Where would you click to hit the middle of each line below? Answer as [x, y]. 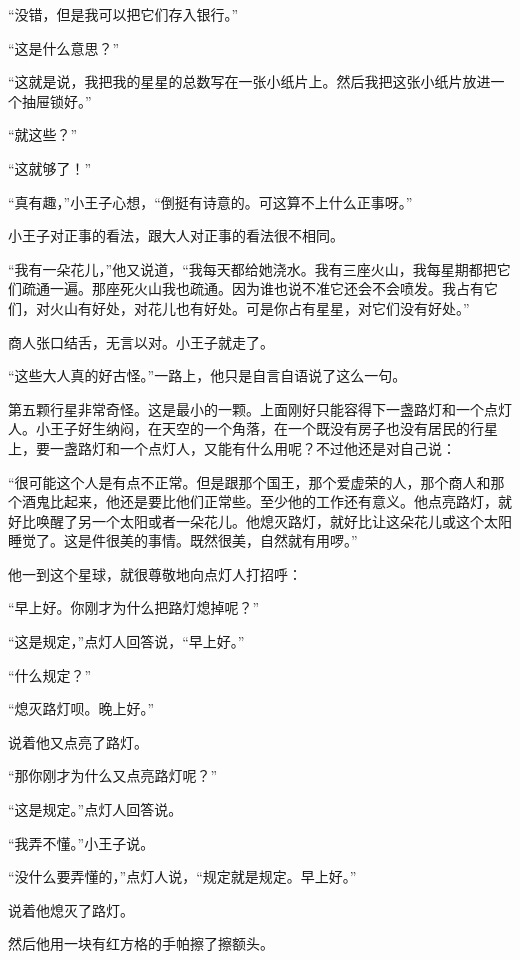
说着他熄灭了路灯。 [71, 909]
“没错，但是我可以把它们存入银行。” [123, 14]
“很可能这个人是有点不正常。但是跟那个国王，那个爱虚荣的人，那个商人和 [249, 481]
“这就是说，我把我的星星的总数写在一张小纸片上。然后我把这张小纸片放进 [249, 81]
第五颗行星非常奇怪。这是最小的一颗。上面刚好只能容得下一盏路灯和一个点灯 [260, 408]
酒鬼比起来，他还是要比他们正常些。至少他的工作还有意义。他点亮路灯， [259, 501]
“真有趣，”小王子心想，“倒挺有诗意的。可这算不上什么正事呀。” [210, 201]
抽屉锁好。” [56, 100]
